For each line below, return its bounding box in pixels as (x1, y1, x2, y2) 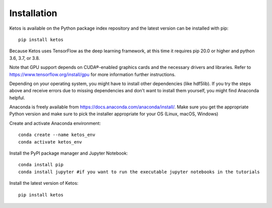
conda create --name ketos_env (18, 132, 96, 138)
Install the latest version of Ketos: (9, 180, 79, 186)
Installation (9, 8, 57, 19)
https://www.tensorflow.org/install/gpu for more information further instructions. (9, 71, 176, 78)
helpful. (9, 95, 25, 101)
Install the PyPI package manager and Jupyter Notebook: (9, 150, 128, 156)
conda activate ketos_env (18, 139, 83, 145)
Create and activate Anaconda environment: (9, 120, 101, 126)
